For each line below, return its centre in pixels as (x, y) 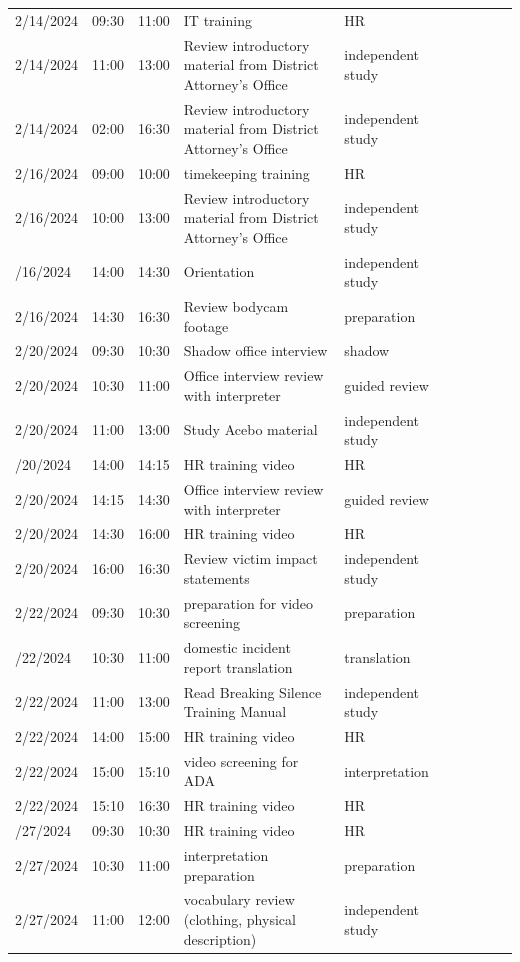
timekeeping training (246, 172)
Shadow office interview (255, 350)
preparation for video (248, 602)
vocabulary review (239, 899)
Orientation (219, 271)
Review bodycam (236, 305)
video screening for (241, 760)
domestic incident (237, 647)
